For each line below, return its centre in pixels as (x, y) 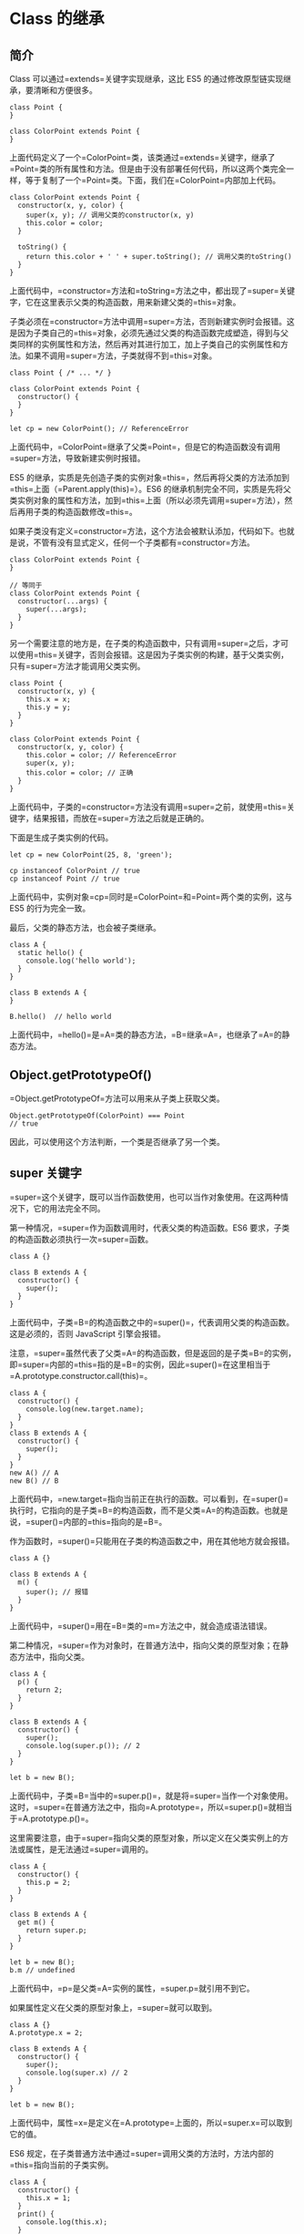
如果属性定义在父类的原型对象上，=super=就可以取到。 (113, 2007)
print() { (36, 2214)
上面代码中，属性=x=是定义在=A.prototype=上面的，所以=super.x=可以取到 (151, 2122)
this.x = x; (48, 699)
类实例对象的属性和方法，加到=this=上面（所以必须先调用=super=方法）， (147, 500)
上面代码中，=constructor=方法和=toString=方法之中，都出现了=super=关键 (152, 291)
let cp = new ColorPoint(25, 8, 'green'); (91, 855)
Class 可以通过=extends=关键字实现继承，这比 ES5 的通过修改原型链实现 (147, 79)
